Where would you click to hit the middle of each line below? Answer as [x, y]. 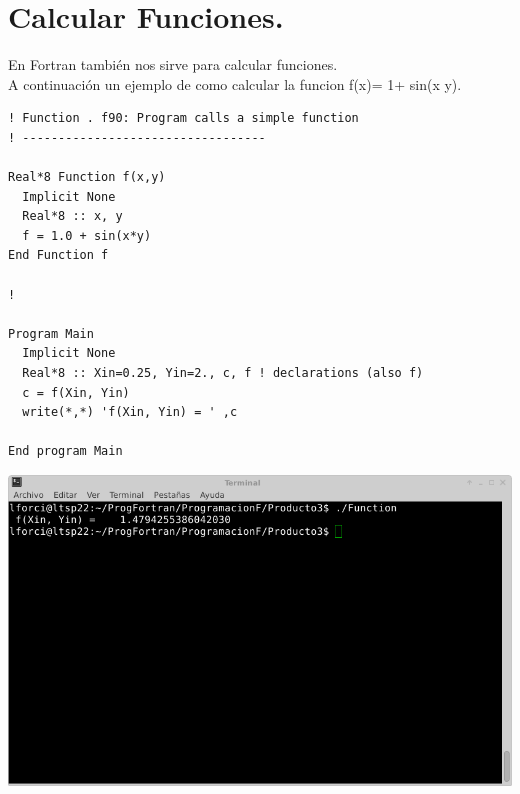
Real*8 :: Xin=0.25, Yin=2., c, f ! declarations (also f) [223, 373]
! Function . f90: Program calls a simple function [183, 118]
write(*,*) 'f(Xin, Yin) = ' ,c [130, 412]
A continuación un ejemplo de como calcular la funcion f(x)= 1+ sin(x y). [235, 83]
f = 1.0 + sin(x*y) [87, 235]
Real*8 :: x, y [72, 216]
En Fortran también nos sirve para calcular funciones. [173, 64]
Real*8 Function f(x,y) [87, 177]
